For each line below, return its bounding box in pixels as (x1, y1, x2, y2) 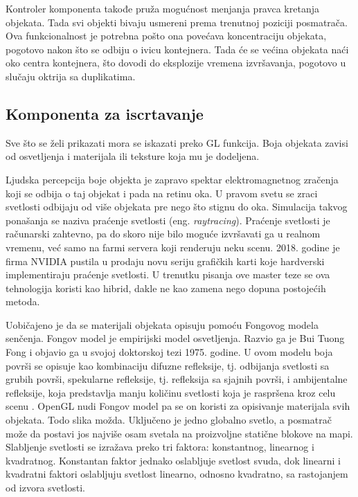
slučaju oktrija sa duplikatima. (6, 69, 136, 83)
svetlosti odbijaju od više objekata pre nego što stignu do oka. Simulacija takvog (6, 199, 348, 214)
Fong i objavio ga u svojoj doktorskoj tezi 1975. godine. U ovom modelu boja (6, 345, 333, 359)
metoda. (6, 294, 40, 309)
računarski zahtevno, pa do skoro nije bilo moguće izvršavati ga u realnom (6, 226, 321, 241)
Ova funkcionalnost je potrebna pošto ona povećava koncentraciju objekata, (6, 28, 327, 43)
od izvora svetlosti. (6, 480, 85, 495)
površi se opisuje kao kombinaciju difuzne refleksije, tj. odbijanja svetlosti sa (6, 358, 330, 372)
